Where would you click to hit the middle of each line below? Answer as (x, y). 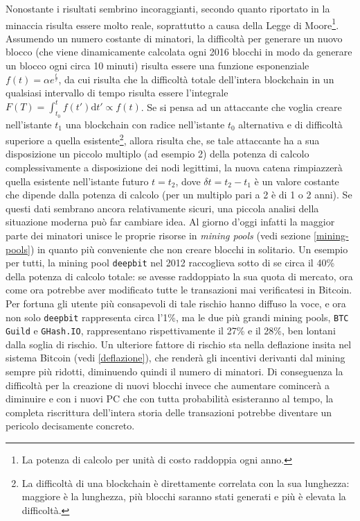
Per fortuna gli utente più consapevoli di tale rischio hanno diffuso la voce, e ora (176, 303)
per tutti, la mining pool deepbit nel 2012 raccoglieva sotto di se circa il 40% (170, 263)
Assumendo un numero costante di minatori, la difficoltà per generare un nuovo (174, 38)
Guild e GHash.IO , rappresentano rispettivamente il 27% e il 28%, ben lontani (171, 331)
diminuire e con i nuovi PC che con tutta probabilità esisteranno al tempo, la (170, 399)
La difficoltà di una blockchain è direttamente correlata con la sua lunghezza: (186, 482)
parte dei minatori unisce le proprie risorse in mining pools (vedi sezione (158, 235)
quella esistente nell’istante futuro (77, 181)
